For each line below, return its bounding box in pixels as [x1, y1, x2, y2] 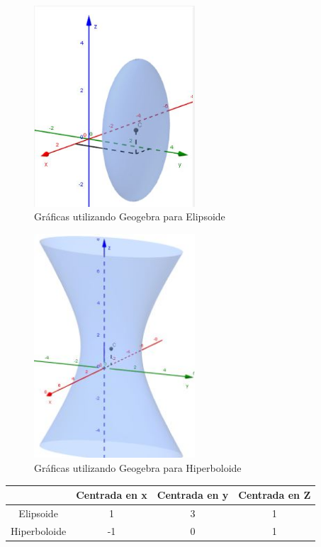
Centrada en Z [238, 487, 311, 502]
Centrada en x [76, 487, 147, 502]
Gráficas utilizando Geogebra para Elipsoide [34, 209, 225, 224]
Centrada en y [157, 487, 229, 502]
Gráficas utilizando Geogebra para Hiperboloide [34, 460, 242, 475]
